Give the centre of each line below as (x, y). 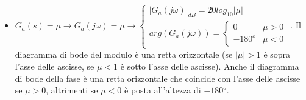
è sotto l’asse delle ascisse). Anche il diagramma (210, 66)
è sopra (277, 54)
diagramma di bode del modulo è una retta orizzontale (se (124, 54)
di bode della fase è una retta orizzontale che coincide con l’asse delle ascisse (158, 78)
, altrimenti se (72, 90)
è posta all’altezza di (163, 90)
